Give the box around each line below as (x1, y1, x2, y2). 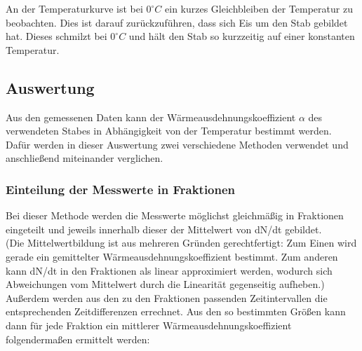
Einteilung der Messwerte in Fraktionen (6, 180, 236, 198)
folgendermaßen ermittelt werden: (6, 331, 150, 346)
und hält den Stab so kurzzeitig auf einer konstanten (128, 29, 355, 43)
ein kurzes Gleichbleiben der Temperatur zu (165, 1, 353, 15)
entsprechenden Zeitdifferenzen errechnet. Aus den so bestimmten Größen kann (6, 304, 346, 319)
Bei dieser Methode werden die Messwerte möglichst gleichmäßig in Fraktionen (6, 208, 344, 223)
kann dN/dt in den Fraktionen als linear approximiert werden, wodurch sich (6, 263, 333, 277)
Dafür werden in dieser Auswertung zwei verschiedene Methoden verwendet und (6, 137, 349, 151)
